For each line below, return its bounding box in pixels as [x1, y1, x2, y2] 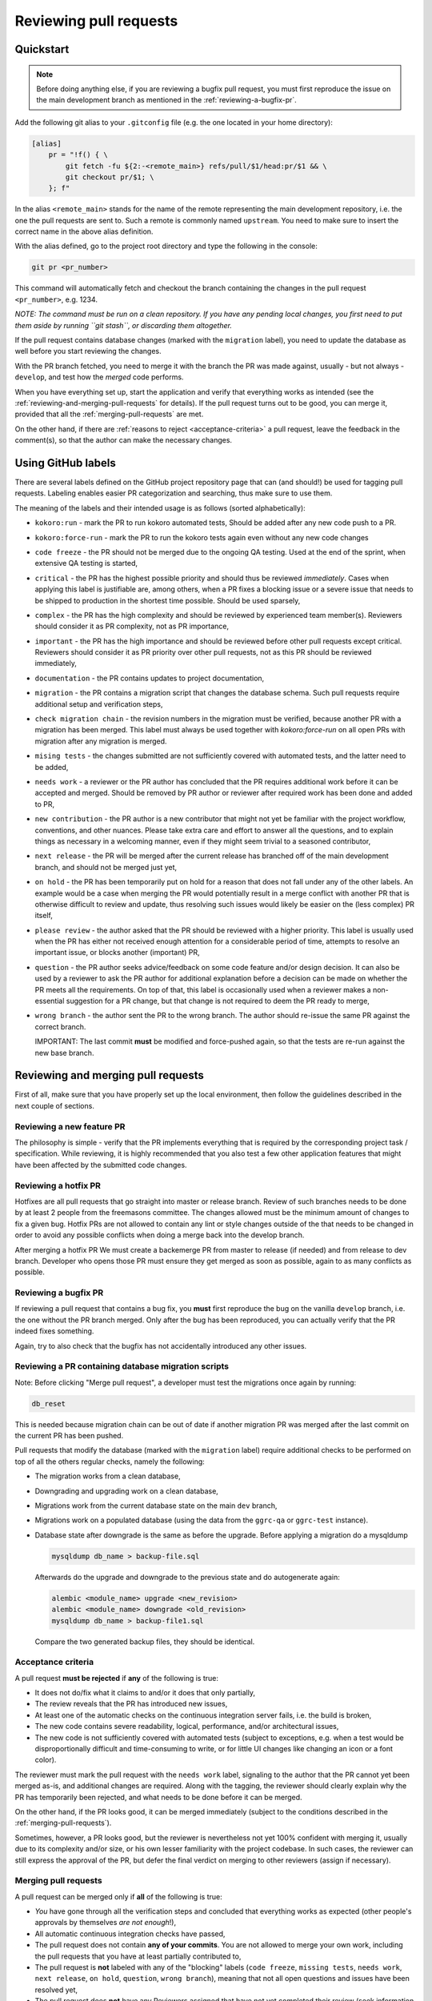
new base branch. [34, 1048, 94, 1057]
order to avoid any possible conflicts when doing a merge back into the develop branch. [14, 1230, 305, 1240]
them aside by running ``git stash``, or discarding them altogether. [14, 320, 232, 330]
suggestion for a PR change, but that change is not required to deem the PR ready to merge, [66, 996, 370, 1006]
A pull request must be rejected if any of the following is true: [14, 1673, 219, 1682]
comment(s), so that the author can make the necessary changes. [14, 435, 232, 445]
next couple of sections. [14, 1101, 95, 1110]
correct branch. [34, 1021, 86, 1032]
